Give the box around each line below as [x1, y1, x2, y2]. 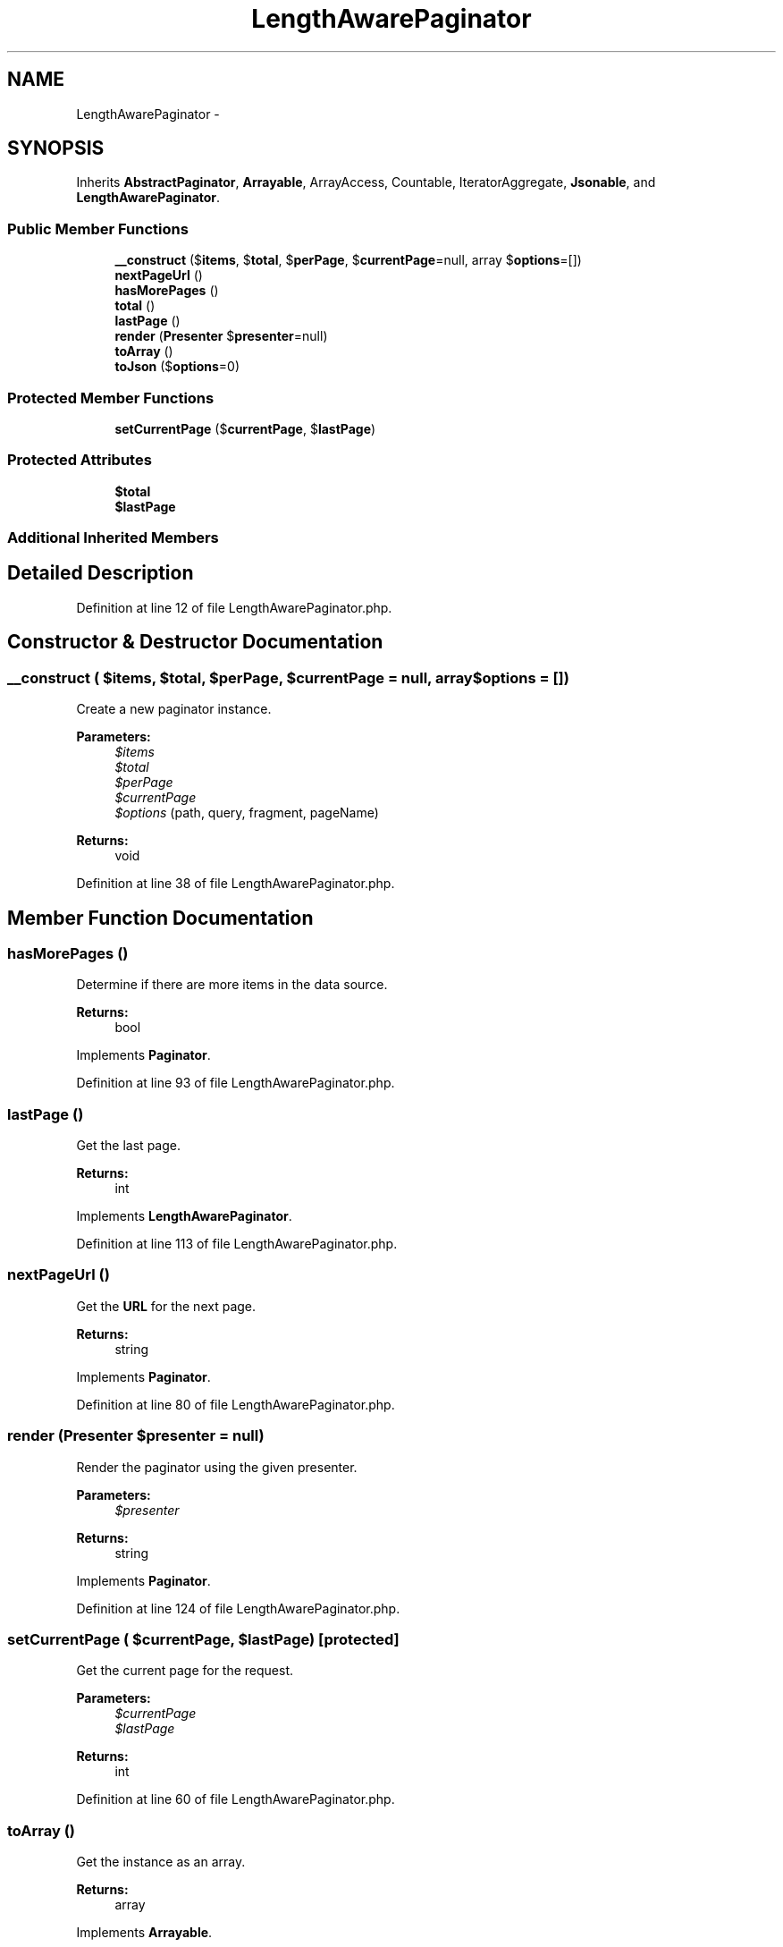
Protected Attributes [7, 451, 152, 470]
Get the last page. [76, 1138, 181, 1154]
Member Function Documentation [7, 906, 314, 929]
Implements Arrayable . [76, 1925, 213, 1941]
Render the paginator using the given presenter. [76, 1459, 358, 1475]
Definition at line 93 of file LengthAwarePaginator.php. [76, 1075, 395, 1091]
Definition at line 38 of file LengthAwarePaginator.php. [76, 876, 395, 892]
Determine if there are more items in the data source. [76, 977, 388, 993]
